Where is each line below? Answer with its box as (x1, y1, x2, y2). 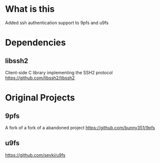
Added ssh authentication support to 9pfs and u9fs (5, 20, 109, 26)
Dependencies (5, 37, 66, 48)
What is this (5, 3, 55, 15)
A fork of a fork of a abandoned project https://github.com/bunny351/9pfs (5, 125, 155, 130)
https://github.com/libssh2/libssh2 (5, 75, 75, 81)
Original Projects (5, 92, 75, 103)
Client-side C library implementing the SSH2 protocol (5, 69, 113, 75)
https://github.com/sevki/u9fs (5, 152, 65, 158)
